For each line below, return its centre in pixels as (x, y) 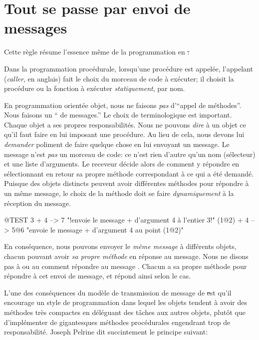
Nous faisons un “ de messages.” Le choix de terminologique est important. (118, 115)
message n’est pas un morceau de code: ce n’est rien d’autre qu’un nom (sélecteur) (130, 154)
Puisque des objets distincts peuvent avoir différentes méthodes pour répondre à (127, 183)
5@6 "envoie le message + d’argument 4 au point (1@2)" (98, 229)
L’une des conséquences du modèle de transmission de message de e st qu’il (118, 292)
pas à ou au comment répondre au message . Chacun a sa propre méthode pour (126, 266)
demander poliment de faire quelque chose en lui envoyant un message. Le (117, 144)
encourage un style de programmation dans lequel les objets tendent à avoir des (126, 302)
